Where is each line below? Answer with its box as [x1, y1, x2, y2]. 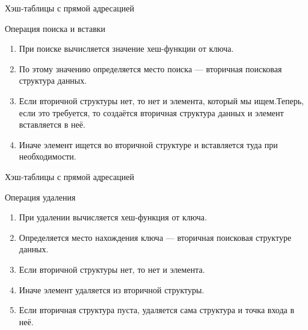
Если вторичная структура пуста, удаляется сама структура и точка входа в [19, 304, 295, 316]
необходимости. [19, 150, 76, 163]
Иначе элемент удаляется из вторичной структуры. [19, 283, 205, 296]
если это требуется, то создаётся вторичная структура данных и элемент [19, 106, 284, 119]
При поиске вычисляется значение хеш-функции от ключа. [19, 42, 234, 55]
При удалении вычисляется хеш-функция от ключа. [19, 211, 207, 223]
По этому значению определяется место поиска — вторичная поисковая [19, 62, 282, 75]
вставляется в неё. [19, 118, 85, 131]
